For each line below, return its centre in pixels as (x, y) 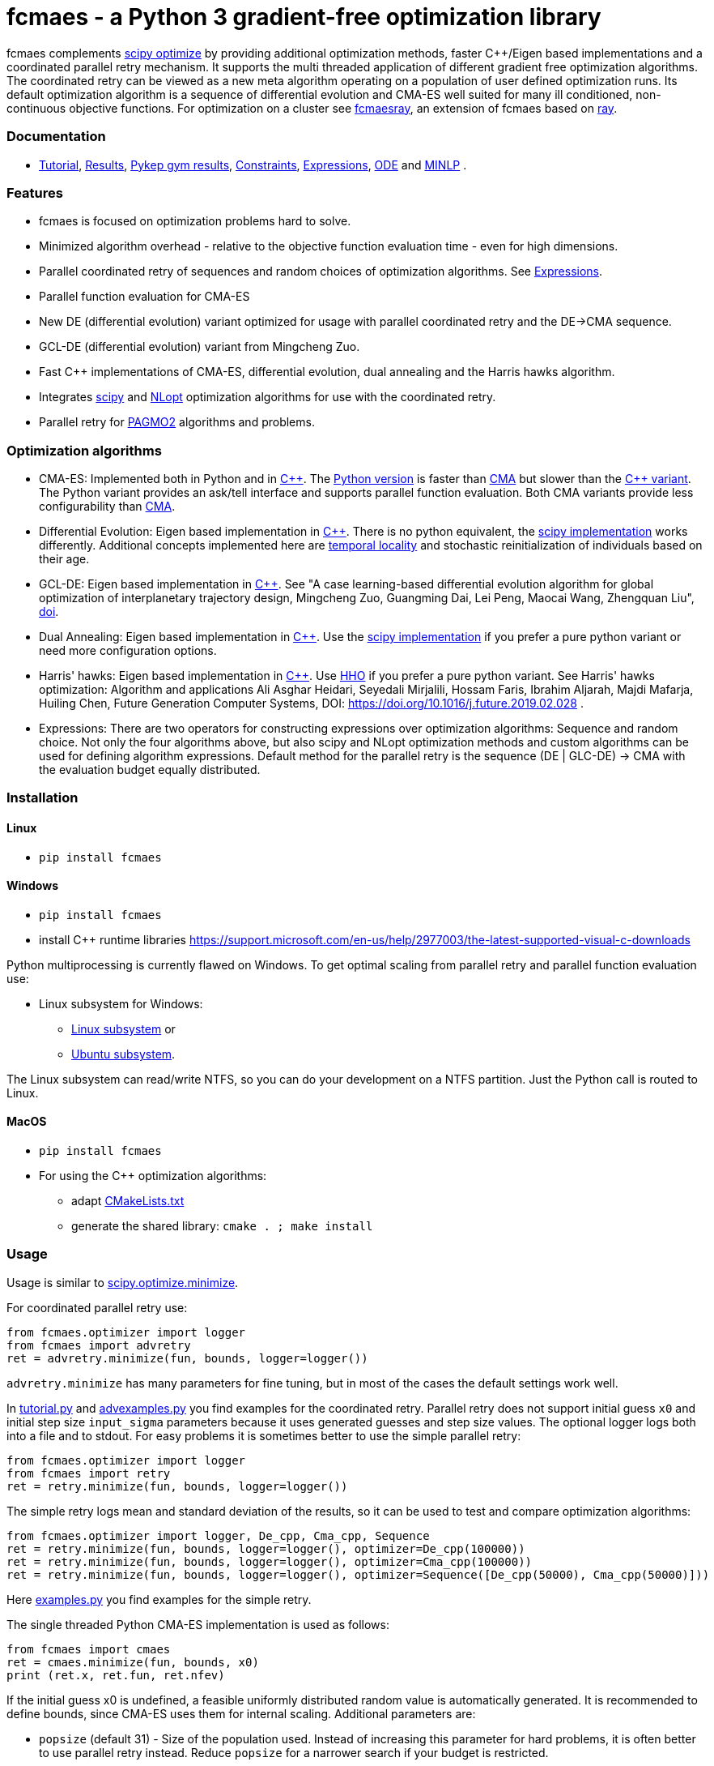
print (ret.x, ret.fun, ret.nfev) (116, 1675)
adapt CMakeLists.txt (128, 1201)
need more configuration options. (128, 650)
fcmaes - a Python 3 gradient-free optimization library (304, 17)
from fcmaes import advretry (99, 1345)
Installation (42, 798)
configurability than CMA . (107, 506)
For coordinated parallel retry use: (97, 1307)
